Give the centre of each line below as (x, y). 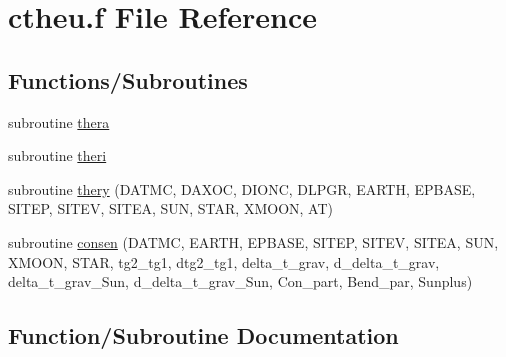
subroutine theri (57, 155)
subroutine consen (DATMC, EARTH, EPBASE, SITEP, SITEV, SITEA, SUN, (253, 241)
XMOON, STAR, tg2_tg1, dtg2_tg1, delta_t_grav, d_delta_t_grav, (224, 261)
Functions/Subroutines (128, 79)
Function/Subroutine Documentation (203, 335)
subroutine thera (59, 121)
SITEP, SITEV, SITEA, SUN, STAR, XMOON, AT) (170, 208)
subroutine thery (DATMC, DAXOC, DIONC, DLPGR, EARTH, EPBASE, (242, 188)
